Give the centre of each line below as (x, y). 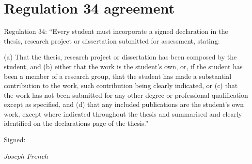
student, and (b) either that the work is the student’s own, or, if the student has (123, 66)
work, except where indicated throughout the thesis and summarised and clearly (123, 113)
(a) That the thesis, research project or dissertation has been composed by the (120, 57)
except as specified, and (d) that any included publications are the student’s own (124, 104)
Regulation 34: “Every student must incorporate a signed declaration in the (116, 31)
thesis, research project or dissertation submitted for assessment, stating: (112, 40)
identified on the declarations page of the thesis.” (76, 123)
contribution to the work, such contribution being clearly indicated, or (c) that (121, 85)
